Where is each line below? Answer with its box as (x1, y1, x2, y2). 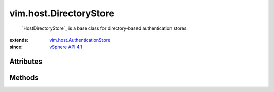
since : (9, 44, 23, 50)
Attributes (9, 57, 43, 66)
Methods (9, 74, 39, 82)
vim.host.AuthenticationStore (49, 37, 111, 43)
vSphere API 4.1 (49, 44, 82, 50)
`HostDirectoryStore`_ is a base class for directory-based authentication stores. (22, 25, 188, 32)
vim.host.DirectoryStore (9, 8, 114, 19)
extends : (9, 37, 29, 43)
